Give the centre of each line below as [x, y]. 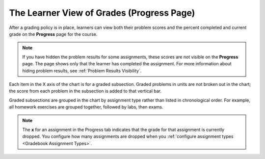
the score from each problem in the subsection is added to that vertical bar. [85, 91]
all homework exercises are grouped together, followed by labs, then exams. [86, 107]
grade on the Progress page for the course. [53, 34]
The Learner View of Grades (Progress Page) [102, 13]
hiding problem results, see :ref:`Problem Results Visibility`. [82, 71]
